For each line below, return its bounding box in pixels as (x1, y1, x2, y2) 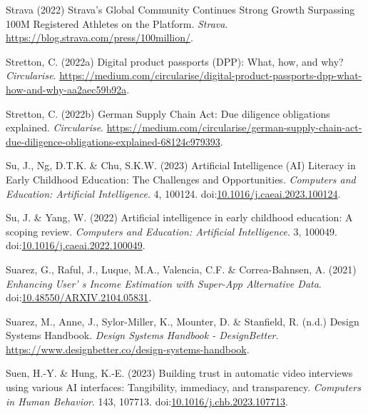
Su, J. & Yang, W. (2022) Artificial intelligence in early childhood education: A (6, 210, 353, 225)
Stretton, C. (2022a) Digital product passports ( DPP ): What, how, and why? (6, 54, 344, 69)
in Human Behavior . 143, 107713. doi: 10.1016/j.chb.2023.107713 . (6, 393, 288, 408)
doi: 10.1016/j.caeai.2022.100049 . (6, 238, 145, 253)
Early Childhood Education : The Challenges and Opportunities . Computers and (6, 171, 356, 186)
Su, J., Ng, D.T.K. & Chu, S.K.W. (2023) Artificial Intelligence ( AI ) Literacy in (6, 158, 356, 173)
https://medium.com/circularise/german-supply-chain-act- (106, 120, 362, 135)
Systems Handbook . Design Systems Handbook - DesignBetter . (6, 328, 279, 343)
